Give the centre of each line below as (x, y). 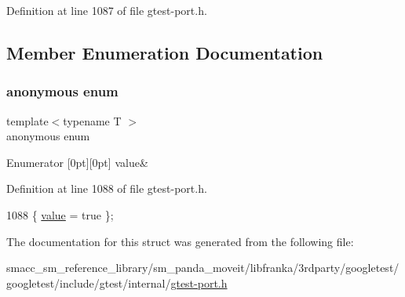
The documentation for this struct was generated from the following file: (180, 241)
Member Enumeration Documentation (165, 52)
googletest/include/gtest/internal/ (89, 283)
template (27, 120)
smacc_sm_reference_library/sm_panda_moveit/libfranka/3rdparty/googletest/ (203, 268)
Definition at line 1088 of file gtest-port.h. (107, 188)
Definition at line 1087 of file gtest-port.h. (107, 10)
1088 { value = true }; (60, 214)
